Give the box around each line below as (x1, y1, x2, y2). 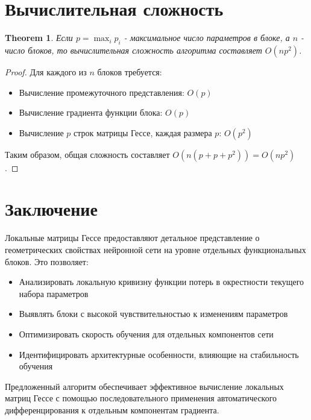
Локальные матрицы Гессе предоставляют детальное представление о (5, 231, 260, 244)
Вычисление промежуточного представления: (19, 86, 184, 98)
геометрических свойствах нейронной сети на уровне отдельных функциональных (5, 243, 306, 256)
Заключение (5, 196, 98, 221)
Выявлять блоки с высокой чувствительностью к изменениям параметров (19, 307, 288, 320)
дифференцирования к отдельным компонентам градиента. (5, 403, 219, 416)
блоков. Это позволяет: (5, 255, 89, 268)
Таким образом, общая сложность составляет (5, 148, 170, 160)
